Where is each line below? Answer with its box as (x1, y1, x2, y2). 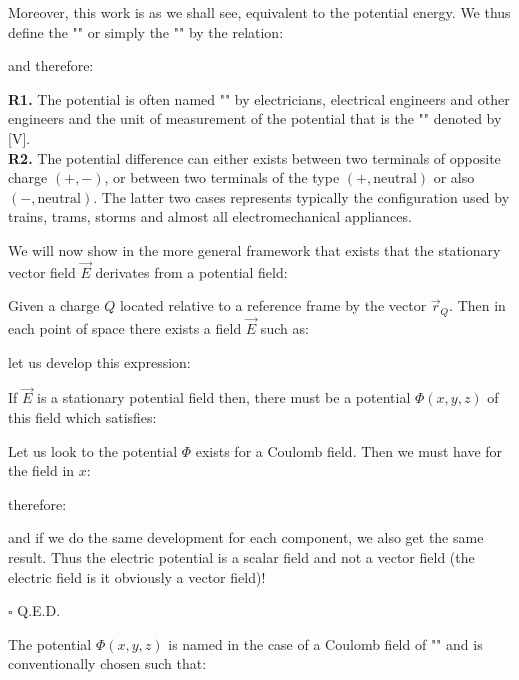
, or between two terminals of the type (104, 167, 340, 188)
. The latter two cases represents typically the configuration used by (93, 186, 510, 207)
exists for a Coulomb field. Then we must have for (195, 440, 503, 461)
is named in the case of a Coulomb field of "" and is (168, 633, 483, 654)
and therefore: (8, 55, 94, 76)
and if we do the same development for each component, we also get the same (8, 527, 484, 548)
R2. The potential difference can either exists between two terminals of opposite (8, 147, 501, 168)
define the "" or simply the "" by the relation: (8, 21, 284, 42)
